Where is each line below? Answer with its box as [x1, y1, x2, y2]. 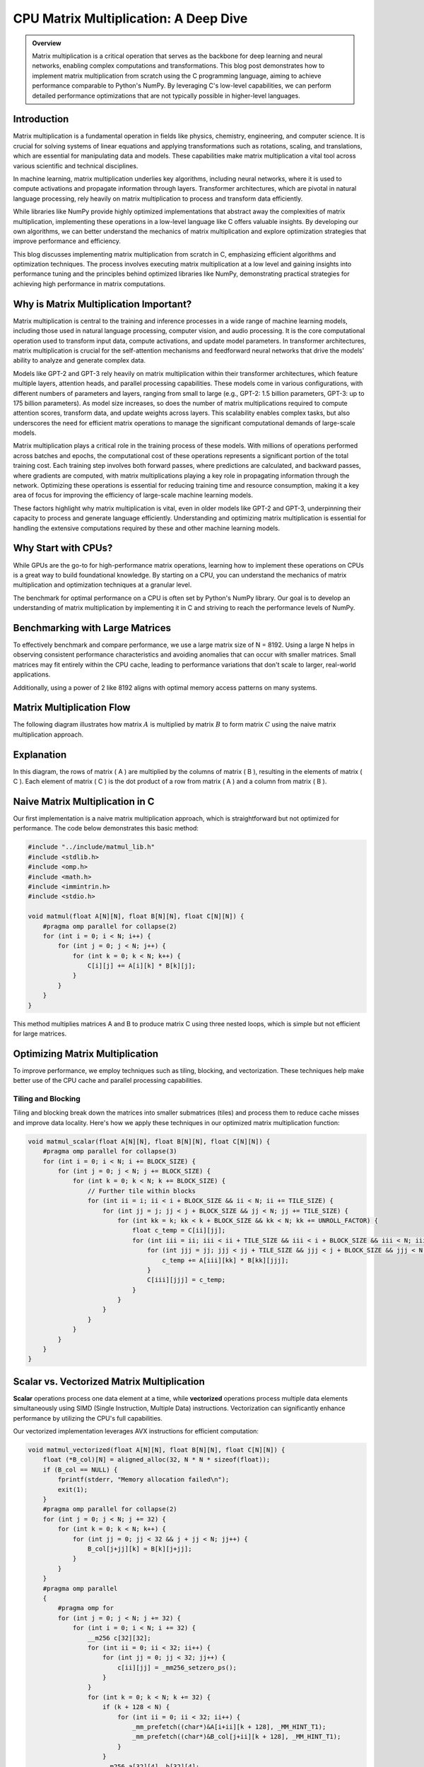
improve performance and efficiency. [13, 237, 122, 245]
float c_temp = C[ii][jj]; [131, 1226, 226, 1235]
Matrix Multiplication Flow [13, 702, 131, 714]
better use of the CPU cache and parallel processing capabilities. [13, 1076, 203, 1085]
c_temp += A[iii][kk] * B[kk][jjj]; [162, 1256, 289, 1264]
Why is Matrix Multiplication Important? [13, 298, 192, 310]
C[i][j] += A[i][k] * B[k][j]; [87, 962, 196, 970]
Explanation [13, 749, 67, 761]
